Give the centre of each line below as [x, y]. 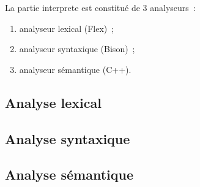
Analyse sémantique [69, 174]
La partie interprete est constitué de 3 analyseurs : [100, 7]
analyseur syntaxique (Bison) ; [77, 49]
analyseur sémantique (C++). [75, 69]
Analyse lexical [53, 102]
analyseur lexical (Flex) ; [67, 28]
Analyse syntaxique [68, 138]
